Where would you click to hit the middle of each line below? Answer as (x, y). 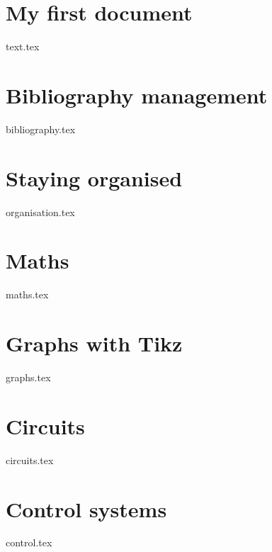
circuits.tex (30, 460)
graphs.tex (28, 377)
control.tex (29, 542)
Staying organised (94, 178)
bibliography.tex (41, 129)
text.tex (23, 46)
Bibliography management (137, 95)
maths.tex (27, 294)
